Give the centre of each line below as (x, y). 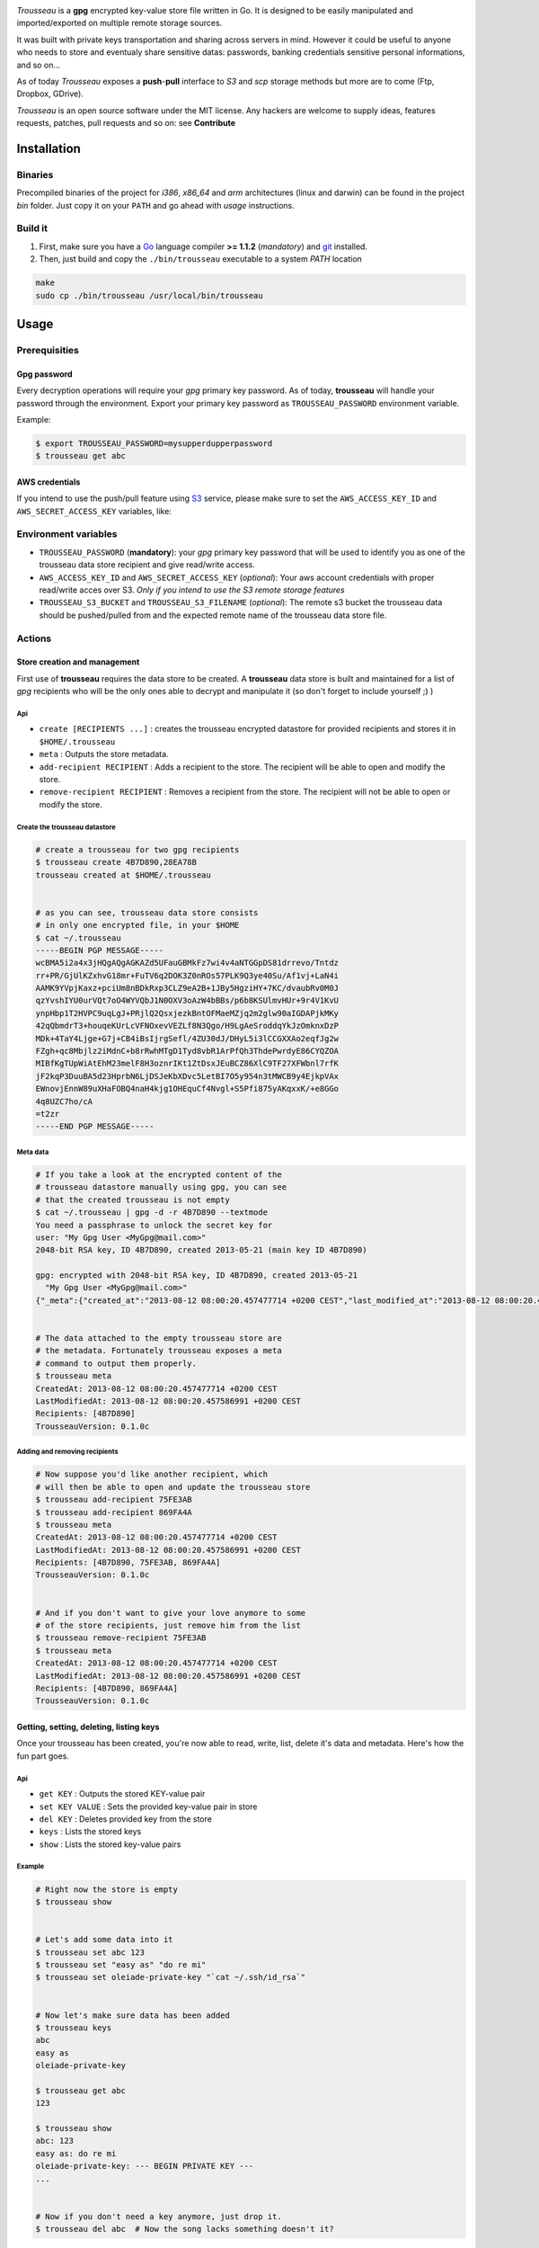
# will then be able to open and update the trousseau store (173, 1487)
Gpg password (44, 374)
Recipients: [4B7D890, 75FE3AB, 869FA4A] (128, 1563)
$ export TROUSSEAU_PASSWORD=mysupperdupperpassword (154, 443)
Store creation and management (78, 662)
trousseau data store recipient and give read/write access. (147, 565)
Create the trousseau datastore (66, 827)
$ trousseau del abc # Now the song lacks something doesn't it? (185, 2229)
